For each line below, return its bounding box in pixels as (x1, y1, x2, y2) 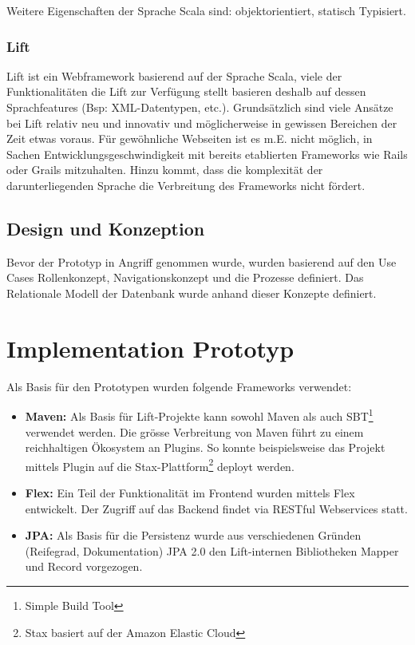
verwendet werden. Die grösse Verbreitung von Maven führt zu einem (25, 423, 364, 440)
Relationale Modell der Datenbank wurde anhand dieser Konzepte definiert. (6, 284, 377, 301)
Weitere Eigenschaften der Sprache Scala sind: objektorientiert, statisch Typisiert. (6, 2, 406, 18)
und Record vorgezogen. (25, 558, 143, 575)
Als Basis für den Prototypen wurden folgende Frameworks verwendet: (6, 378, 352, 394)
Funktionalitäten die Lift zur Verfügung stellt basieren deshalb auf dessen (6, 83, 366, 100)
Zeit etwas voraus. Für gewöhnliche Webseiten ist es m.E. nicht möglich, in (6, 130, 373, 147)
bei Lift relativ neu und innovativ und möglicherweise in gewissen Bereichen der (6, 114, 397, 131)
